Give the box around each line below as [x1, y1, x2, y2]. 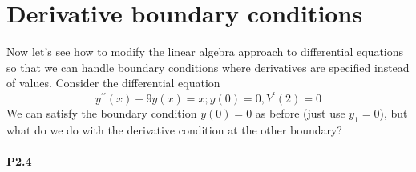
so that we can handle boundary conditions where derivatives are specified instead [6, 58, 410, 75]
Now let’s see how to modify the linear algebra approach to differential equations [6, 43, 404, 60]
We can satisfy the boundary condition [6, 105, 197, 122]
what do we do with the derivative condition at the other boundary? [6, 122, 342, 138]
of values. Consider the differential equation [6, 74, 220, 91]
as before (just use [255, 105, 345, 122]
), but [379, 105, 408, 122]
